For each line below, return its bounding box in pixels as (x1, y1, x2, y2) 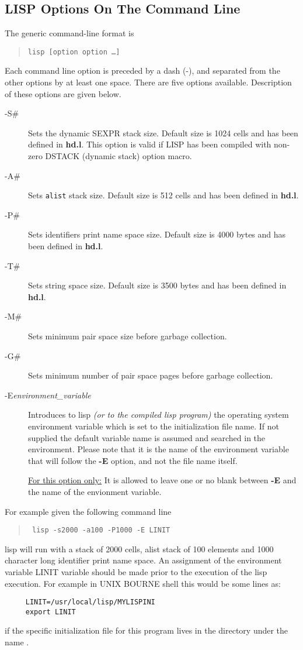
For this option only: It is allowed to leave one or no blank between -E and (28, 474, 297, 486)
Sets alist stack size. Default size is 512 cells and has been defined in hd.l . (28, 189, 299, 201)
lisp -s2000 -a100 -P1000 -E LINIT (32, 526, 170, 535)
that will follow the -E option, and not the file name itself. (28, 454, 238, 466)
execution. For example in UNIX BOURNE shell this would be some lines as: (5, 577, 281, 589)
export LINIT (25, 607, 76, 616)
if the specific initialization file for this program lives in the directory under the (5, 624, 288, 637)
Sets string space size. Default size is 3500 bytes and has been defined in (28, 279, 287, 291)
